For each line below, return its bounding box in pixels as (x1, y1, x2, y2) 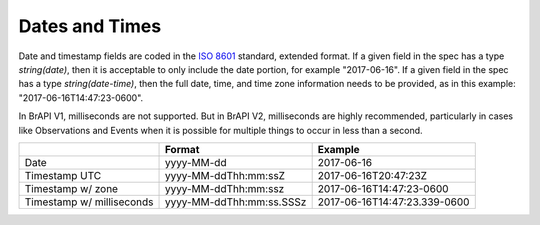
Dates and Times (18, 15, 162, 37)
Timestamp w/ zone (24, 181, 119, 195)
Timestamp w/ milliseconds (24, 195, 154, 209)
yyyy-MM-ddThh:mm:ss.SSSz (164, 195, 307, 209)
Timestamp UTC (24, 168, 102, 182)
